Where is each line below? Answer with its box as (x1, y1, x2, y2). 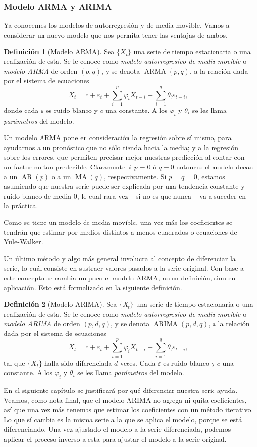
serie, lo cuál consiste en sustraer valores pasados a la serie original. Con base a (4, 263, 244, 273)
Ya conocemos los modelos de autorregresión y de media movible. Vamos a (4, 20, 230, 30)
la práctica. (4, 200, 38, 211)
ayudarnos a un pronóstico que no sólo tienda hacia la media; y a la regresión (4, 142, 239, 152)
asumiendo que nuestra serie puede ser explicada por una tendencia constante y (4, 181, 245, 191)
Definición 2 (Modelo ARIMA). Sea (4, 299, 117, 309)
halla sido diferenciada (44, 357, 112, 368)
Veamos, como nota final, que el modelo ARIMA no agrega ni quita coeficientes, (4, 394, 247, 405)
